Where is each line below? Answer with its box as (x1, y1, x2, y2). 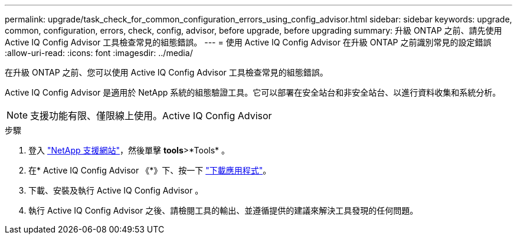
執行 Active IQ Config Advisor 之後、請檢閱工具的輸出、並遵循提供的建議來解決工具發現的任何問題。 (28, 205, 418, 215)
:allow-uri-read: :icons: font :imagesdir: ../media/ (5, 48, 193, 58)
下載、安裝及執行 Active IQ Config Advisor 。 (28, 185, 204, 195)
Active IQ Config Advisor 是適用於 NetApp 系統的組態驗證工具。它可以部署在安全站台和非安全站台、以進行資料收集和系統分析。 (5, 87, 501, 97)
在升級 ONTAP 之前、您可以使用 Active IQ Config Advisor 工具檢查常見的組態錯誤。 (5, 67, 328, 77)
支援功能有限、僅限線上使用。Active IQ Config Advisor (30, 110, 272, 122)
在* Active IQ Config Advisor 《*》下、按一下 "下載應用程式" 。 (28, 165, 271, 175)
